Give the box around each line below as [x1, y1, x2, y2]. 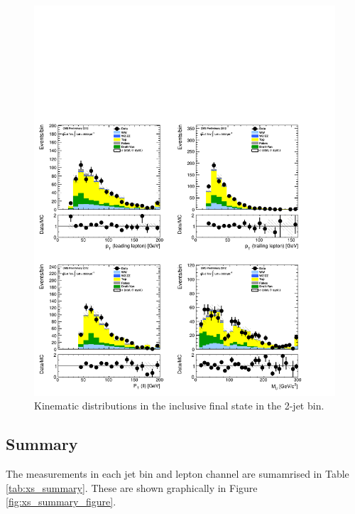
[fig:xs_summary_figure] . [6, 494, 116, 509]
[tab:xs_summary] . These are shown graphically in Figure [6, 480, 258, 495]
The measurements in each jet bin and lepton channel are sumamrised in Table [6, 466, 349, 481]
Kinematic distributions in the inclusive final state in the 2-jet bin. [34, 398, 324, 413]
